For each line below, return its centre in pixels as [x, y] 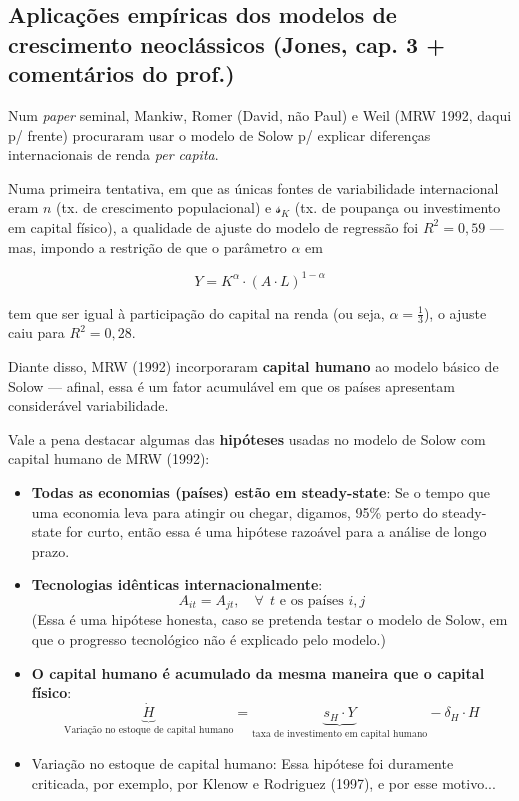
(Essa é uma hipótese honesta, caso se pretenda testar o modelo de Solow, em [269, 619]
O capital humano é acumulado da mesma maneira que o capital [258, 672]
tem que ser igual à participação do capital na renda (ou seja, [196, 312]
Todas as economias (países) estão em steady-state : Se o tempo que [260, 492]
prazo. [50, 550]
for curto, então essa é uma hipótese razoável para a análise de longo [276, 531]
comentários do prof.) [121, 73]
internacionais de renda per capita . [113, 154]
